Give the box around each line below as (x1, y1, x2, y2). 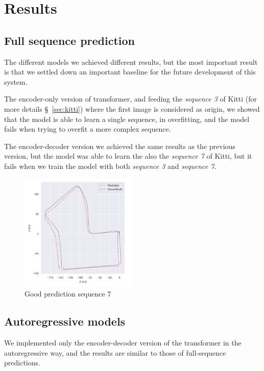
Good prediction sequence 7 (25, 288, 111, 299)
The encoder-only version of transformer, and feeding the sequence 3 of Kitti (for (4, 93, 257, 104)
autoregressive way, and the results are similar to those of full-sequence (4, 347, 226, 358)
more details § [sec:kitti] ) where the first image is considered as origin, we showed (4, 103, 260, 114)
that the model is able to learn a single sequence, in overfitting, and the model (4, 113, 250, 124)
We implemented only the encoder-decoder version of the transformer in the (4, 337, 242, 348)
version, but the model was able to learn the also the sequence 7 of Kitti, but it (4, 151, 252, 161)
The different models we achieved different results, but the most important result (4, 56, 258, 67)
